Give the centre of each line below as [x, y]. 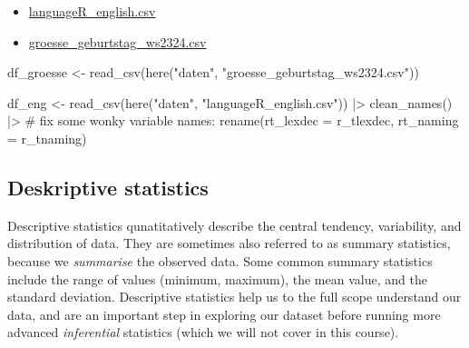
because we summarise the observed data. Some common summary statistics [220, 260]
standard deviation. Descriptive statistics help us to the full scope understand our [234, 297]
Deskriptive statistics [108, 187]
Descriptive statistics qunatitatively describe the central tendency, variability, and [234, 225]
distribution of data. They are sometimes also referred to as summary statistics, [229, 243]
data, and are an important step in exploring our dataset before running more [224, 314]
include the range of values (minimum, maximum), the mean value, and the [217, 278]
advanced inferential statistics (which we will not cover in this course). [203, 332]
